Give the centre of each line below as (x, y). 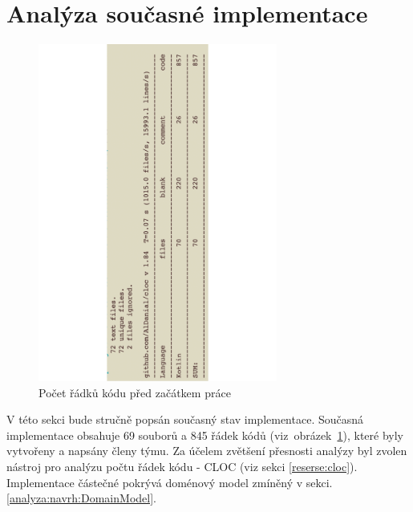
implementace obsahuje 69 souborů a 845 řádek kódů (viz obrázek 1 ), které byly (205, 435)
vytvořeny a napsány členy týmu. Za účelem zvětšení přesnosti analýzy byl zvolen (207, 451)
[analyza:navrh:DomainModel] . (81, 498)
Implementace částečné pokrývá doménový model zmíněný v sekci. (170, 482)
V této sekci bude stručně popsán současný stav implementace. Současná (185, 419)
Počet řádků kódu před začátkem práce (135, 392)
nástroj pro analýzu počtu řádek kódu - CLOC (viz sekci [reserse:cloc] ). (182, 467)
